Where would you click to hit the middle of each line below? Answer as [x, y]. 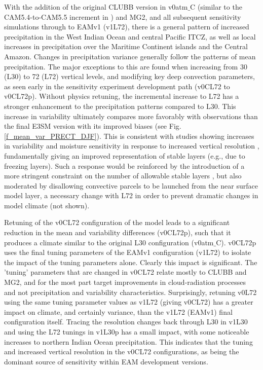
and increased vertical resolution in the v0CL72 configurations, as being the [122, 351]
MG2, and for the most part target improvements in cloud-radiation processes [125, 282]
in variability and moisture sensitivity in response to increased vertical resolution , [132, 146]
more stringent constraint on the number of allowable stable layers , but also [123, 176]
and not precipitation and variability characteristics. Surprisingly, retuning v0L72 [130, 292]
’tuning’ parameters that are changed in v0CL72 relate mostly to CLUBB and [125, 272]
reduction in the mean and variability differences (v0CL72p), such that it [118, 232]
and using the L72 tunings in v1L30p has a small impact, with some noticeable [127, 331]
